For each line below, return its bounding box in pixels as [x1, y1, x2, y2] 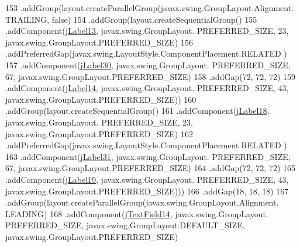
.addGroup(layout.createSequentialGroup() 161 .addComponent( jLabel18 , [5, 105, 270, 117]
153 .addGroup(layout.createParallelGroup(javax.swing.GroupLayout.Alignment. [5, 2, 294, 13]
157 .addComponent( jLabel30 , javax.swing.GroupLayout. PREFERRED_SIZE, [5, 58, 291, 71]
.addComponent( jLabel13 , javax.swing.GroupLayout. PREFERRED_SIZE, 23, [5, 25, 289, 37]
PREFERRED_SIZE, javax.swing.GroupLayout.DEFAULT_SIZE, [5, 219, 245, 231]
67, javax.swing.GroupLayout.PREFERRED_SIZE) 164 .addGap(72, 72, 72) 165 [5, 162, 296, 174]
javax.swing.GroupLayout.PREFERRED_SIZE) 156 [5, 36, 193, 48]
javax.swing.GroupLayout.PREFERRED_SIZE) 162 [5, 127, 193, 140]
